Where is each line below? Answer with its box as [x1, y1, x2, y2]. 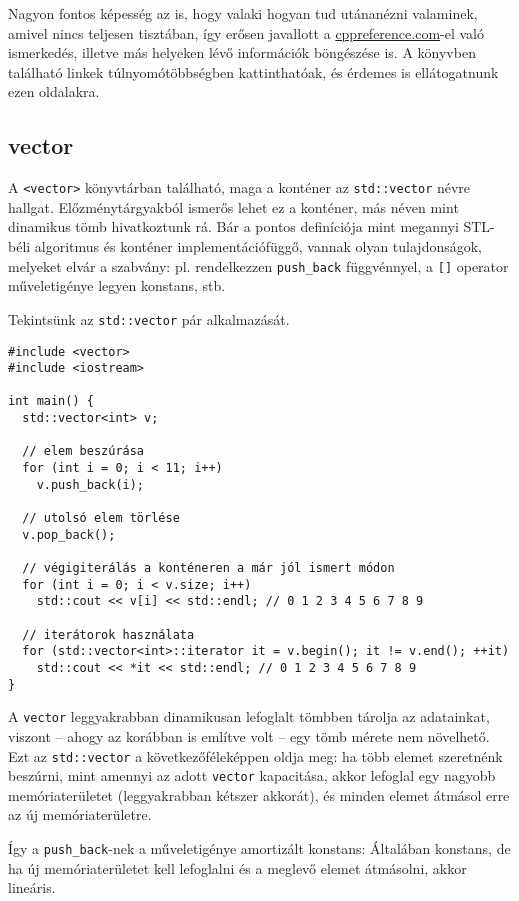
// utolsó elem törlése [22, 511, 180, 526]
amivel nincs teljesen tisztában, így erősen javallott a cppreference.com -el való [8, 22, 484, 43]
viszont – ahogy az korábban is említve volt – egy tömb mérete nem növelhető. [8, 725, 490, 746]
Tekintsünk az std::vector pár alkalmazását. [8, 308, 290, 329]
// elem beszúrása [22, 444, 145, 459]
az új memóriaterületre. [8, 804, 152, 825]
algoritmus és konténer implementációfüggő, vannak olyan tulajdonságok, [34, 236, 483, 257]
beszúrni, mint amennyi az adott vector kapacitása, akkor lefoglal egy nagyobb [8, 765, 496, 786]
